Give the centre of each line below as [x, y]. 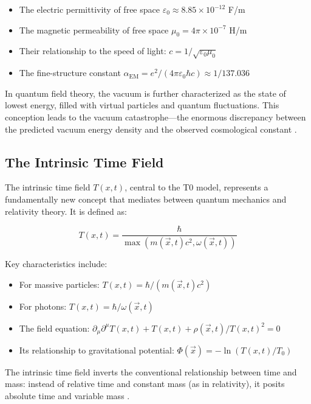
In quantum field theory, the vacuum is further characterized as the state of [145, 93]
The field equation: [54, 328]
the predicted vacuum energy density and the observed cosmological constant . [151, 129]
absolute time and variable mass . [67, 395]
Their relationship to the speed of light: [93, 51]
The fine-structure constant [70, 73]
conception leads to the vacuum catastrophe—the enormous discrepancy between [155, 117]
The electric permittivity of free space [89, 9]
